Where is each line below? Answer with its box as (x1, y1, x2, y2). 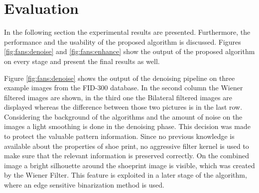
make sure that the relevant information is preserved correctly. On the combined (4, 150, 250, 161)
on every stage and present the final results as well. (4, 56, 160, 66)
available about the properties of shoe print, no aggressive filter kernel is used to (4, 140, 249, 151)
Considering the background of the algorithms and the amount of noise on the (4, 111, 243, 122)
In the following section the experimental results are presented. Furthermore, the (4, 27, 251, 37)
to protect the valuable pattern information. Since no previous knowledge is (4, 131, 235, 141)
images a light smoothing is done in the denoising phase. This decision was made (4, 121, 251, 131)
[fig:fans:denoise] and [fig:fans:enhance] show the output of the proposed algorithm (4, 46, 255, 57)
